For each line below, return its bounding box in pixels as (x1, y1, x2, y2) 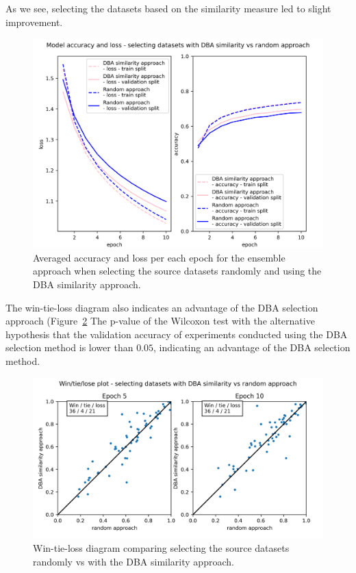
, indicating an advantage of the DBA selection (153, 340, 351, 355)
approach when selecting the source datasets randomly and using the (33, 264, 322, 278)
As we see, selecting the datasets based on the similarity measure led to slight (5, 1, 331, 15)
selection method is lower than (5, 340, 133, 355)
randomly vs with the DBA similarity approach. (33, 554, 234, 568)
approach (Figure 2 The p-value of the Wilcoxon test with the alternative (5, 314, 315, 328)
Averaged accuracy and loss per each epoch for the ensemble (33, 250, 285, 264)
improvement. (5, 14, 63, 29)
